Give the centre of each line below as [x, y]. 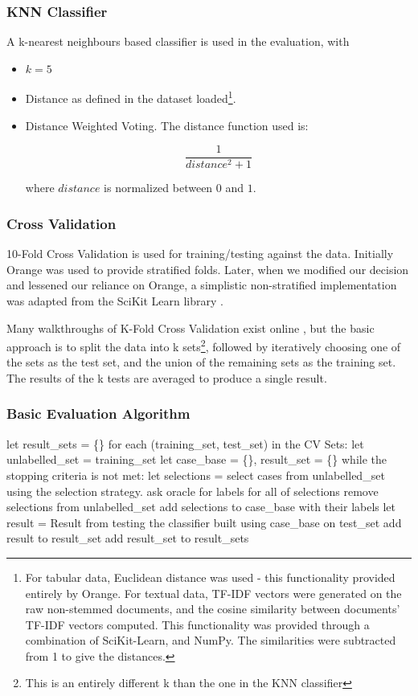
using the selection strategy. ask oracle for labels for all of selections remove [193, 491]
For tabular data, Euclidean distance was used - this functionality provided [210, 577]
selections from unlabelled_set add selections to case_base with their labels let [201, 507]
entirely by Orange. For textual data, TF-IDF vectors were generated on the [213, 593]
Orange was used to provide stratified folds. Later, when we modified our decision [208, 269]
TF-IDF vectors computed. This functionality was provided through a [197, 624]
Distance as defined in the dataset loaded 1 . [131, 97]
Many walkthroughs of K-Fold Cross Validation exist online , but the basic [191, 328]
